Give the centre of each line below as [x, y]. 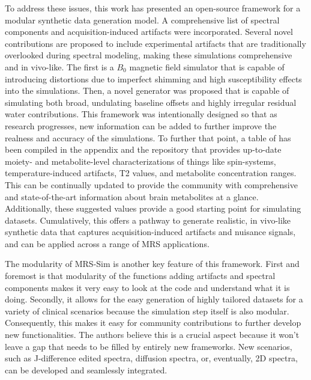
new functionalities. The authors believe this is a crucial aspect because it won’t [152, 335]
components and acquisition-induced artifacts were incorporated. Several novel [149, 32]
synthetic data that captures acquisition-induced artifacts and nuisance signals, [150, 232]
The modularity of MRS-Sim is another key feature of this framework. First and [152, 264]
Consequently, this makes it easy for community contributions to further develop [153, 323]
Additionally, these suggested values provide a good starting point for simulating [153, 208]
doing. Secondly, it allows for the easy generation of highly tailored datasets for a [154, 299]
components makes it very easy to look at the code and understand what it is [147, 287]
